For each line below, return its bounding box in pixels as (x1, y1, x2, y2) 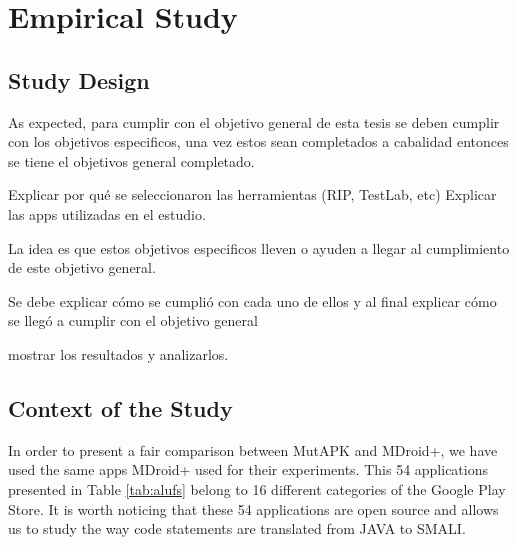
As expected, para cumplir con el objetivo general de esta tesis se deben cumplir (8, 111, 500, 132)
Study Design (8, 64, 150, 95)
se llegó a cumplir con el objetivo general (8, 310, 258, 331)
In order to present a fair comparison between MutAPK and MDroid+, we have (8, 439, 498, 460)
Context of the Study (8, 392, 233, 423)
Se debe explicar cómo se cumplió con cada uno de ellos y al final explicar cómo (8, 290, 497, 311)
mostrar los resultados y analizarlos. (8, 343, 229, 364)
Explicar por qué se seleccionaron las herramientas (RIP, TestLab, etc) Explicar (8, 184, 497, 205)
